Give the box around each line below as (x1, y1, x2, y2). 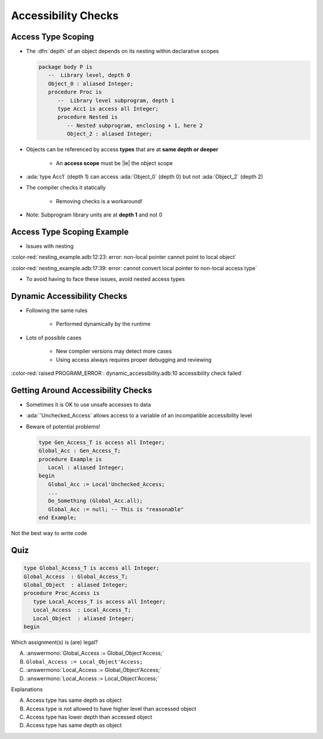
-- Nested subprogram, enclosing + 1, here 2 (66, 122, 203, 129)
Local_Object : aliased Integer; (33, 615, 135, 622)
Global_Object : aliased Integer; (23, 582, 128, 588)
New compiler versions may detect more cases (56, 347, 172, 355)
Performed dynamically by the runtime (56, 320, 151, 328)
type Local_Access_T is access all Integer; (33, 598, 166, 605)
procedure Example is (38, 456, 102, 463)
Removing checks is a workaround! (56, 197, 143, 204)
